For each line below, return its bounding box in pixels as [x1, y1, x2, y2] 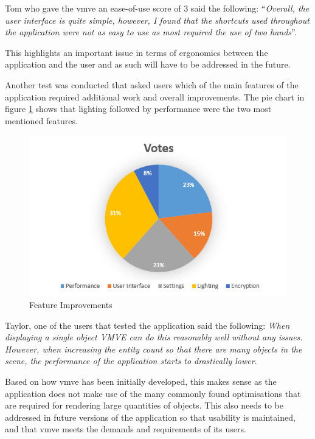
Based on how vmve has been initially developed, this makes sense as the [5, 375, 277, 388]
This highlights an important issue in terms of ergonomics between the [5, 46, 268, 58]
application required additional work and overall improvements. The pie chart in [5, 90, 305, 103]
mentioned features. [5, 114, 78, 127]
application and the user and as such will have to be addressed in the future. [5, 58, 291, 71]
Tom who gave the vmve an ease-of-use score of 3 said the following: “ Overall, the [5, 2, 310, 14]
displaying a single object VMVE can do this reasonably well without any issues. [5, 331, 303, 343]
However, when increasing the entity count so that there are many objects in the [5, 342, 302, 355]
